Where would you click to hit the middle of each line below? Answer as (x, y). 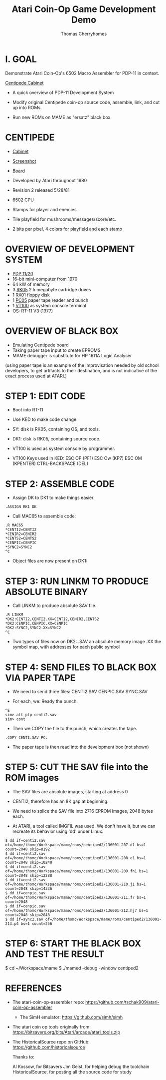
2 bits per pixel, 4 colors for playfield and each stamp (67, 229)
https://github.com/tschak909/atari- (122, 1002)
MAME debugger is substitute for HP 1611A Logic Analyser (72, 355)
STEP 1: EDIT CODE (45, 396)
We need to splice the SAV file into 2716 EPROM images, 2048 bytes (83, 811)
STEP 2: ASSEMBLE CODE (60, 484)
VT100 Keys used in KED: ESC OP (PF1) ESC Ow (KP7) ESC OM (77, 458)
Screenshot (24, 161)
